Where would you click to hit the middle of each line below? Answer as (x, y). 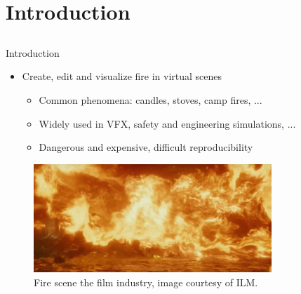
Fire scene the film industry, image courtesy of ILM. (146, 282)
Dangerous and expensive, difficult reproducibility (146, 147)
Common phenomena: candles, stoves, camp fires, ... (150, 99)
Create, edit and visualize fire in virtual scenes (122, 76)
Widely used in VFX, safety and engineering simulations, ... (167, 123)
